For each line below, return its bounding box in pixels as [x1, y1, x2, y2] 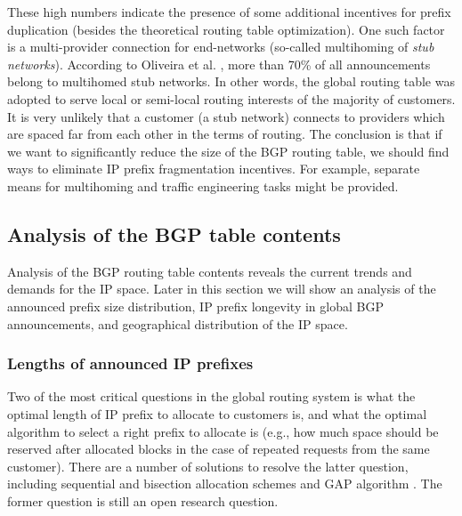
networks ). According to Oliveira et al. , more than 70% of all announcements [7, 54, 431, 73]
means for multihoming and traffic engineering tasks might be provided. [7, 176, 399, 195]
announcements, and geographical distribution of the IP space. [7, 314, 348, 333]
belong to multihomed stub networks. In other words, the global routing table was [7, 72, 455, 91]
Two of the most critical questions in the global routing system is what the [7, 387, 416, 406]
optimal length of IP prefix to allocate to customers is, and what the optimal [7, 404, 427, 423]
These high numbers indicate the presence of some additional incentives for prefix [7, 3, 451, 20]
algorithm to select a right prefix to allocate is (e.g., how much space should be [7, 422, 439, 440]
